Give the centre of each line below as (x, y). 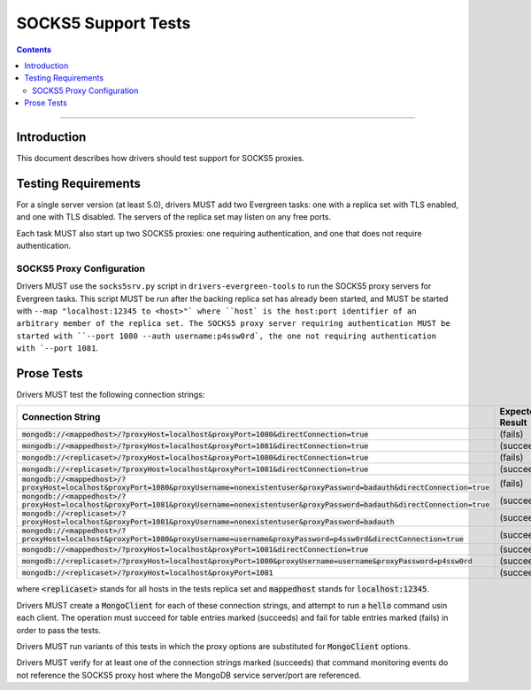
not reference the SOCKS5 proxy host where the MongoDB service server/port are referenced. (189, 675)
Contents (34, 50)
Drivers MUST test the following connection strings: (111, 395)
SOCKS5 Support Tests (104, 23)
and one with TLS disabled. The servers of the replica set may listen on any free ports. (174, 217)
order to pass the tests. (59, 630)
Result (513, 423)
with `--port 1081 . (58, 348)
